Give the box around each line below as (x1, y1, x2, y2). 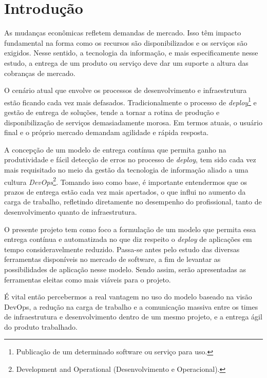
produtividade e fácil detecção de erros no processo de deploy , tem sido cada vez (4, 154, 256, 165)
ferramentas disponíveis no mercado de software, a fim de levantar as (4, 254, 221, 264)
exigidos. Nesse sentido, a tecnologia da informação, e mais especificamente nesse (4, 47, 258, 58)
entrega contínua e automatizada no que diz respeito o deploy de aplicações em (4, 234, 252, 244)
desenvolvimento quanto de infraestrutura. (4, 206, 137, 217)
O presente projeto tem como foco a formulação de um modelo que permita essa (4, 223, 256, 234)
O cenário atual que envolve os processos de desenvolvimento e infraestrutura (4, 85, 247, 96)
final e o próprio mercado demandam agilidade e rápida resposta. (4, 127, 209, 138)
